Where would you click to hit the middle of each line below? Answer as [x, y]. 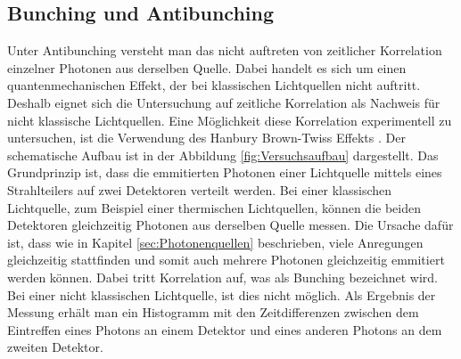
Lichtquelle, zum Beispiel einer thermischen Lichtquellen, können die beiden [214, 207]
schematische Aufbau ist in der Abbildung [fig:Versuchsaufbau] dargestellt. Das [223, 155]
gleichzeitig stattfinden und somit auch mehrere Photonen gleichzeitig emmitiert [226, 260]
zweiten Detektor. [55, 347]
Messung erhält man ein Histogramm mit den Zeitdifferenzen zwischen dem [213, 312]
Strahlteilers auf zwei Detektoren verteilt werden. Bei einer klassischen [200, 189]
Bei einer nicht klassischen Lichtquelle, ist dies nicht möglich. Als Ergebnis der [222, 294]
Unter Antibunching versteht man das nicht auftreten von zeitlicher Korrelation [225, 50]
